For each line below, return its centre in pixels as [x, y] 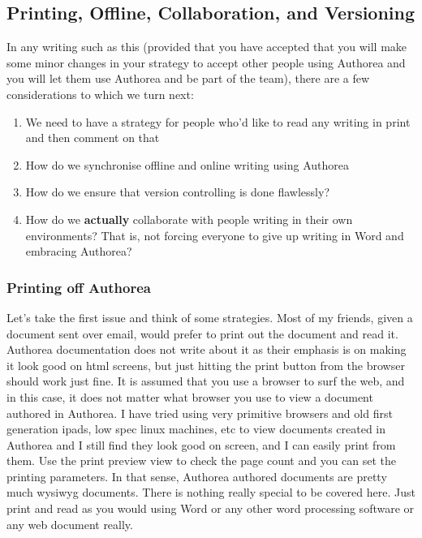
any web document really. [70, 524]
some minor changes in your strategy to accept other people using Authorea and [206, 62]
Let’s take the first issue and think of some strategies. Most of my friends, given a [210, 317]
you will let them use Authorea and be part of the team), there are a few [188, 78]
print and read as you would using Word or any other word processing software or [211, 508]
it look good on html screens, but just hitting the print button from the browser [206, 365]
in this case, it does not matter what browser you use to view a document [190, 396]
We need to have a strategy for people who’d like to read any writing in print [218, 121]
